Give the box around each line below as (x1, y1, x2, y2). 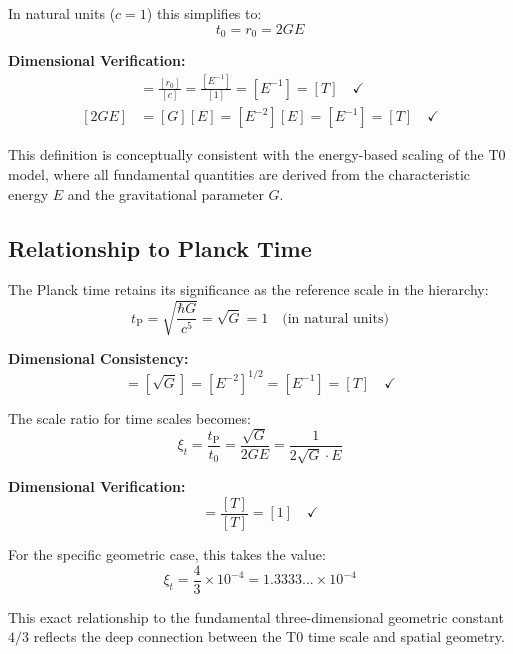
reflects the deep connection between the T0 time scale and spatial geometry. (33, 626, 505, 647)
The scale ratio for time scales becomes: (8, 407, 251, 428)
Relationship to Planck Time (8, 232, 312, 263)
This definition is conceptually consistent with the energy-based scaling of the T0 (8, 144, 506, 165)
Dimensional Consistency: (8, 348, 189, 369)
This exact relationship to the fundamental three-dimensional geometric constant (8, 606, 504, 627)
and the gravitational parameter (67, 183, 264, 204)
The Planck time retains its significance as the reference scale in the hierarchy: (8, 279, 489, 300)
